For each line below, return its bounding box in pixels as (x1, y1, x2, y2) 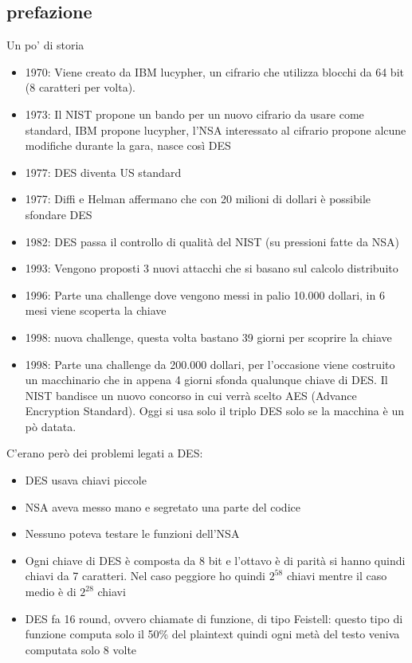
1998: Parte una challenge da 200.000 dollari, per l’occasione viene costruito (25, 355, 395, 372)
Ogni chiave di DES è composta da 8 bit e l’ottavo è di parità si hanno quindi (25, 551, 406, 568)
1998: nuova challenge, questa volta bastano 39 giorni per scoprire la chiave (25, 328, 392, 345)
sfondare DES (25, 206, 92, 222)
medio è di (25, 583, 77, 600)
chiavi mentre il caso (286, 567, 387, 584)
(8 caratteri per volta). (25, 79, 135, 96)
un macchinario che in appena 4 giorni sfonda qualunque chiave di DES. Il (25, 371, 388, 388)
